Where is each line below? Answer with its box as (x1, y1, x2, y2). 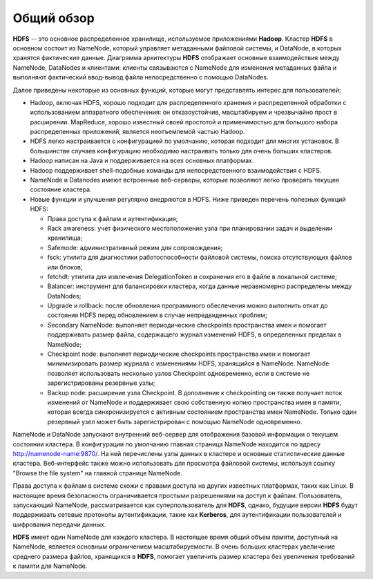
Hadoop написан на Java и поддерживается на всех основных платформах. (30, 156, 254, 165)
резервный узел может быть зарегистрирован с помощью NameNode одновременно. (47, 417, 303, 426)
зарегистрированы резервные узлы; (47, 379, 155, 387)
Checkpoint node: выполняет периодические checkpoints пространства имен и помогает (47, 350, 311, 359)
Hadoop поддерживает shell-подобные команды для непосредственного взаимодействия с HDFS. (30, 166, 322, 174)
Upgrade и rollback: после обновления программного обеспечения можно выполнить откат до (47, 301, 328, 310)
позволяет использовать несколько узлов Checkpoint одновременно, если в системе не (47, 369, 310, 377)
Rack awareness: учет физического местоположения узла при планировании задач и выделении (47, 224, 333, 232)
